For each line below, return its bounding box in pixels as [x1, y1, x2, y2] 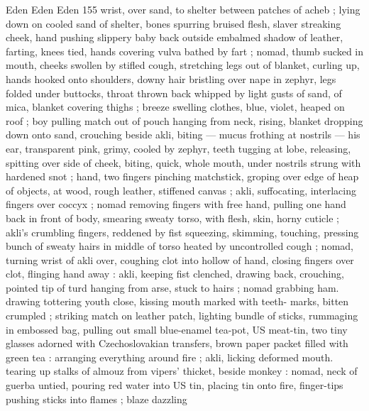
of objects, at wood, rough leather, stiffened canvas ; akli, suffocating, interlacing [6, 182, 356, 197]
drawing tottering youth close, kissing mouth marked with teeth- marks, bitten [6, 294, 349, 309]
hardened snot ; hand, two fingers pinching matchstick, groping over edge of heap [6, 169, 359, 184]
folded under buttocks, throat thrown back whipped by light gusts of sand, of [6, 85, 342, 100]
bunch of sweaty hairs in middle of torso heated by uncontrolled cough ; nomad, [6, 239, 353, 253]
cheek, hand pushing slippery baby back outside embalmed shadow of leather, [6, 30, 343, 45]
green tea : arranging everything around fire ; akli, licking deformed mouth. [6, 349, 334, 364]
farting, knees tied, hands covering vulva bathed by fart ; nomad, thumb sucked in [6, 43, 363, 58]
